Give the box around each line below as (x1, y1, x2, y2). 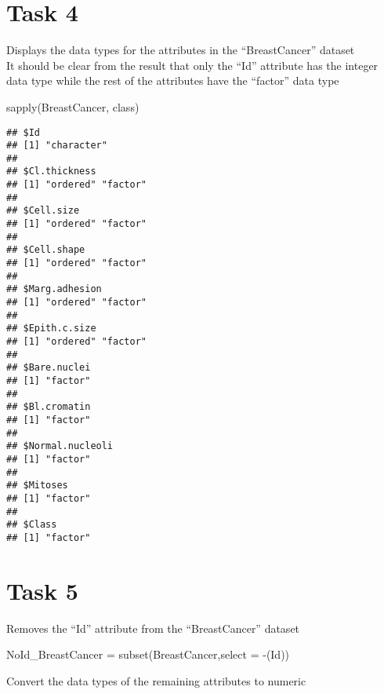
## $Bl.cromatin (6, 401, 91, 413)
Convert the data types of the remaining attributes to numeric (6, 672, 306, 689)
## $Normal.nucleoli (6, 440, 114, 452)
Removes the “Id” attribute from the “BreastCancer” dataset (6, 619, 300, 636)
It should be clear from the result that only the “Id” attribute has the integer (6, 57, 379, 73)
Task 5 (6, 574, 78, 606)
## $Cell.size (6, 205, 80, 217)
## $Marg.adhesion (6, 283, 102, 295)
